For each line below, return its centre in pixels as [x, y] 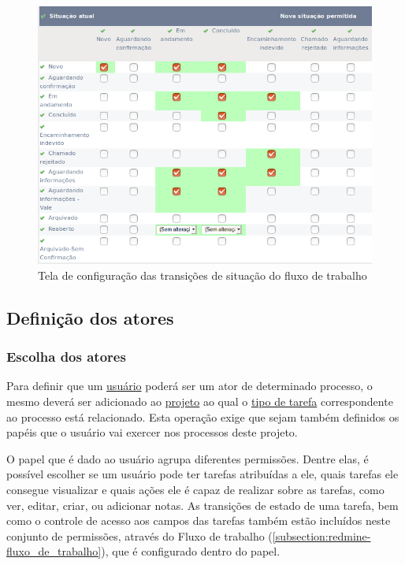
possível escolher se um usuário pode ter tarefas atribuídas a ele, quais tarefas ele [202, 474]
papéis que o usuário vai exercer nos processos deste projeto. [152, 432]
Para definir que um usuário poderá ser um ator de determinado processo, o [189, 386]
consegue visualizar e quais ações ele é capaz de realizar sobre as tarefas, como [195, 490]
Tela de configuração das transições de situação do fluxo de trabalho [202, 275]
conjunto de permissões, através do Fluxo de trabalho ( [139, 535]
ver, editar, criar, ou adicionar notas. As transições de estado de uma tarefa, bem [202, 505]
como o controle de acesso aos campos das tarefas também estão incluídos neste [199, 520]
